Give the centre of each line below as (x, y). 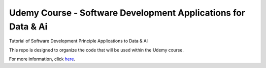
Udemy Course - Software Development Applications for (127, 13)
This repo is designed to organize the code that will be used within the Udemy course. (97, 50)
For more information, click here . (42, 59)
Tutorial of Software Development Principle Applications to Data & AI (78, 41)
